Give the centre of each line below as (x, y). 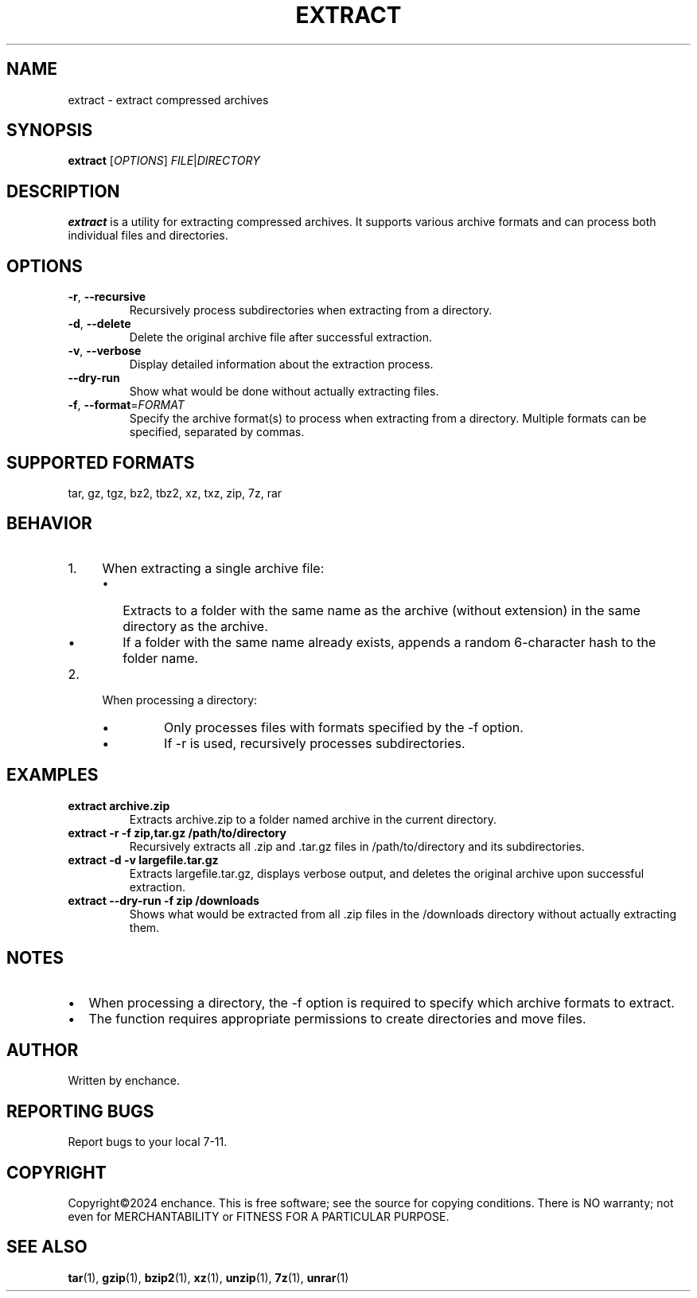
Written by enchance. (124, 1081)
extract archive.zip (119, 805)
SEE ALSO (47, 1247)
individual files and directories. (148, 236)
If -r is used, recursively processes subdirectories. (315, 743)
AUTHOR (43, 1050)
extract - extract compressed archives (168, 99)
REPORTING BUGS (80, 1111)
